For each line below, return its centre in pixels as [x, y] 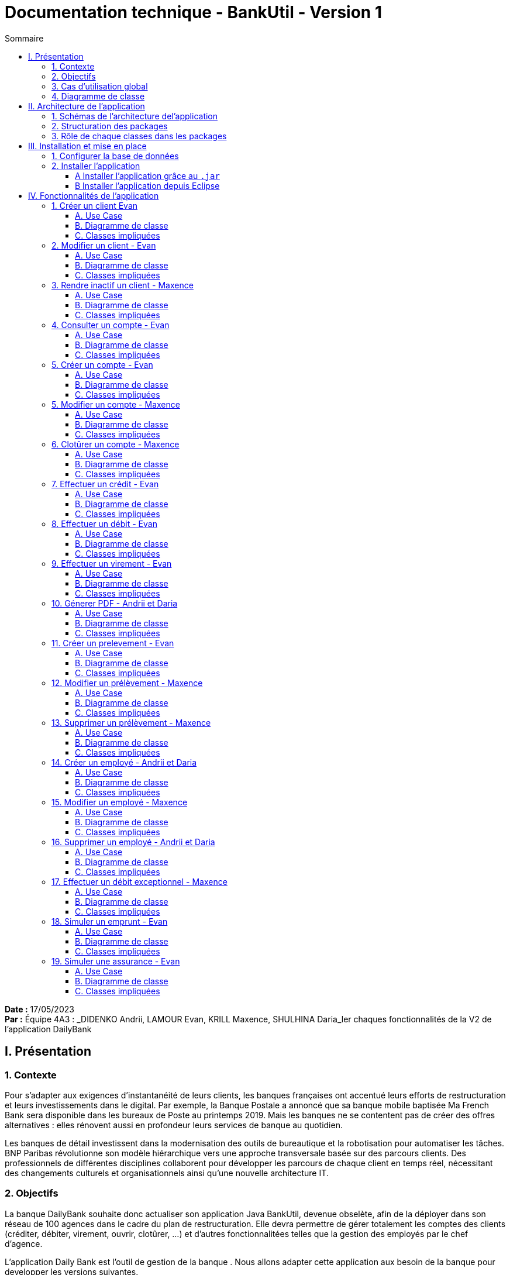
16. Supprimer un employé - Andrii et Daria [133, 842]
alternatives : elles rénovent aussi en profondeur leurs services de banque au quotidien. [174, 1125]
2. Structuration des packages [110, 126]
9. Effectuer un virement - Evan [112, 563]
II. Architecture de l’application [87, 106]
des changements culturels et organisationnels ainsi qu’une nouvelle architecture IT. [167, 1173]
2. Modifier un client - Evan [104, 245]
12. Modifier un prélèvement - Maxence [127, 683]
